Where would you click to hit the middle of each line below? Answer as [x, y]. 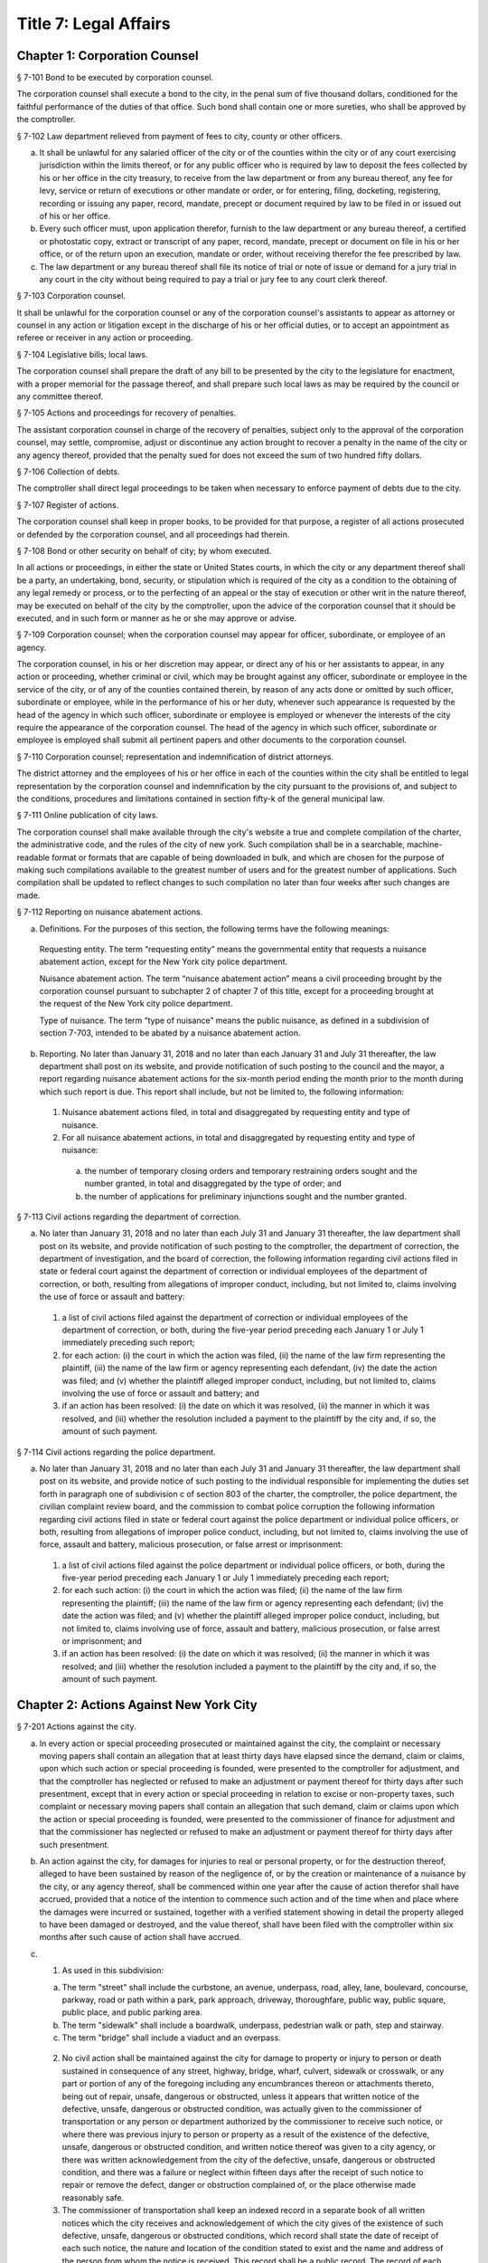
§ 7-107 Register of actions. [68, 505]
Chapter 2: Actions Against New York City [137, 1705]
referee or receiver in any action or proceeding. [105, 338]
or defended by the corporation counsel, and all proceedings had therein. [153, 534]
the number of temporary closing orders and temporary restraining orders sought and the [251, 1170]
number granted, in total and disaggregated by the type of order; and [213, 1184]
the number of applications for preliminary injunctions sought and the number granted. [245, 1196]
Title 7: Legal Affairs [94, 24]
